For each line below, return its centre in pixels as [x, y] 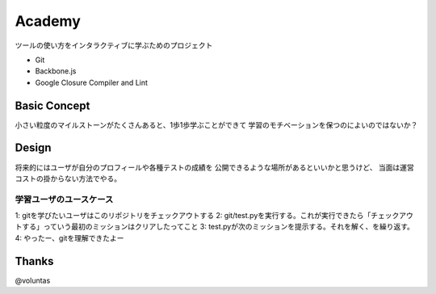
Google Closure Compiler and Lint [92, 82]
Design [33, 148]
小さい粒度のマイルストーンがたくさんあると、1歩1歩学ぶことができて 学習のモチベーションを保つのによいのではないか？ [216, 124]
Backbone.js [56, 71]
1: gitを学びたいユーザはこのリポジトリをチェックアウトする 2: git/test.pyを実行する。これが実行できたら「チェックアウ [214, 216]
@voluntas [33, 280]
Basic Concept [52, 105]
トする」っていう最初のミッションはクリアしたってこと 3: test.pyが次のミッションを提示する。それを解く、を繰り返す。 [215, 227]
